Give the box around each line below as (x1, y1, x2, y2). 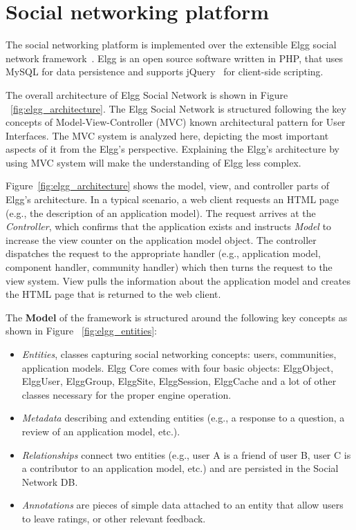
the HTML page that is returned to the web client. (6, 287, 221, 301)
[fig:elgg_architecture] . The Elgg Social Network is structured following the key (10, 101, 346, 115)
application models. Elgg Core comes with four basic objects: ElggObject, (21, 360, 334, 375)
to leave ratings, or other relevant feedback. (21, 511, 206, 525)
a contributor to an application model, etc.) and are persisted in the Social (21, 461, 339, 475)
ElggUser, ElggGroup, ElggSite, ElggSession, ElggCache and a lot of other (21, 374, 337, 388)
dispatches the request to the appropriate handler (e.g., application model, (6, 246, 321, 261)
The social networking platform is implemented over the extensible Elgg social (6, 37, 337, 52)
